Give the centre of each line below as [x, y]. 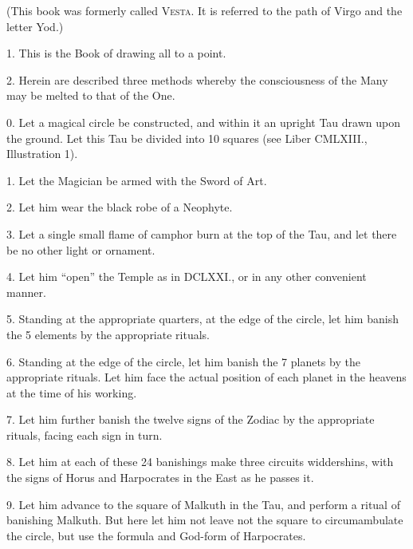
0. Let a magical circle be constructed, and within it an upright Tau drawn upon [203, 122]
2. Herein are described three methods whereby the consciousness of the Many [197, 79]
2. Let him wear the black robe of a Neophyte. [120, 207]
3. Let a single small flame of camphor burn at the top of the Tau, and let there [202, 233]
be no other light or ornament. [81, 249]
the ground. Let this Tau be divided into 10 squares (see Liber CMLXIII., [187, 138]
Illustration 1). [42, 154]
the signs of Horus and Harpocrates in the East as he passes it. [160, 478]
